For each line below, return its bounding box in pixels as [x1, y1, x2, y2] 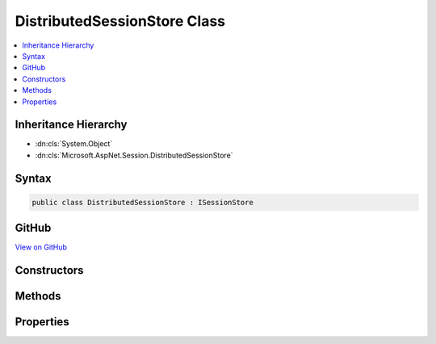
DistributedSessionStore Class [15, 12, 226, 30]
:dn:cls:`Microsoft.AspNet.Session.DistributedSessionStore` [35, 150, 233, 160]
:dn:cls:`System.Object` [35, 139, 113, 149]
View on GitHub [15, 242, 68, 252]
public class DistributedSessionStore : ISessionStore [31, 198, 254, 207]
